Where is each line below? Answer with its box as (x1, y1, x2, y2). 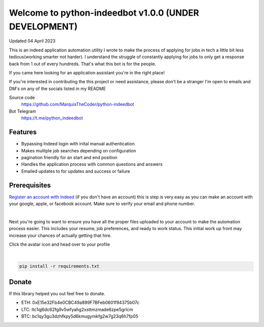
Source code (9, 94, 35, 100)
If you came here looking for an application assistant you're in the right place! (9, 70, 165, 75)
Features (9, 128, 37, 137)
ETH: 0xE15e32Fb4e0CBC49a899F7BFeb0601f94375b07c (21, 300, 139, 305)
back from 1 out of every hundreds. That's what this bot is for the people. (9, 61, 156, 67)
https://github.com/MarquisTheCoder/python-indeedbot (21, 101, 134, 107)
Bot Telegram (9, 108, 36, 114)
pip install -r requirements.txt (19, 263, 100, 269)
